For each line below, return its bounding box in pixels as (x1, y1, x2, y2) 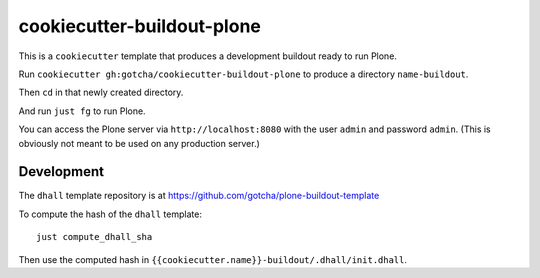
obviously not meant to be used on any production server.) (18, 137, 260, 149)
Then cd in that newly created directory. (18, 86, 184, 99)
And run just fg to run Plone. (18, 105, 146, 117)
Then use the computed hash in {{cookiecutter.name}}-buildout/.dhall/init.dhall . (18, 253, 408, 265)
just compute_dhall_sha (36, 231, 153, 243)
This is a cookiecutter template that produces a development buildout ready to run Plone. (18, 50, 397, 62)
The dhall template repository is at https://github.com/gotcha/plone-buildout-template (18, 190, 380, 202)
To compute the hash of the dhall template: (18, 208, 202, 220)
